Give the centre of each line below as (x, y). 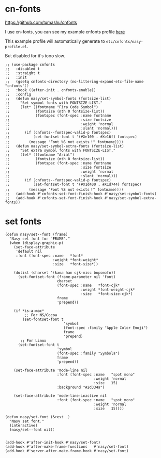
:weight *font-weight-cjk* (108, 290)
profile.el (16, 47)
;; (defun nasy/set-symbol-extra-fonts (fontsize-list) (65, 146)
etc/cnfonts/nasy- (125, 41)
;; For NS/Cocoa (41, 315)
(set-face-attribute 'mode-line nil (51, 370)
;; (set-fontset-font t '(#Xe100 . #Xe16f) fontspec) (71, 137)
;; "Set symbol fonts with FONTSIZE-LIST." (54, 103)
